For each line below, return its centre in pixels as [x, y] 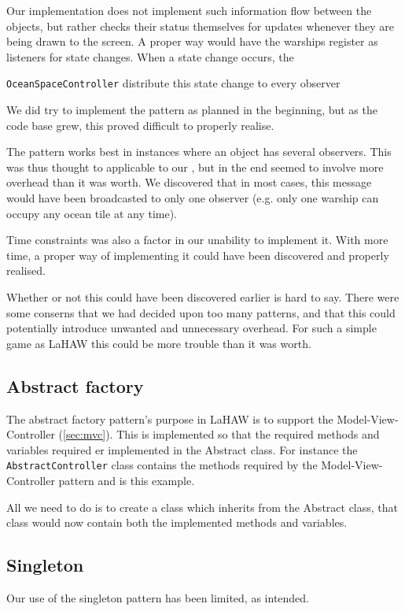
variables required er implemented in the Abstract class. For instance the [182, 449]
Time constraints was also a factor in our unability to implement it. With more [197, 240]
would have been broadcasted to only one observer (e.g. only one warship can [193, 198]
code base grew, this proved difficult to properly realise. [140, 125]
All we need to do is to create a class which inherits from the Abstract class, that [202, 507]
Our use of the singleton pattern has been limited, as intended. [158, 597]
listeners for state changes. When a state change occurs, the [150, 56]
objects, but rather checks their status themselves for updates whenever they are [201, 26]
